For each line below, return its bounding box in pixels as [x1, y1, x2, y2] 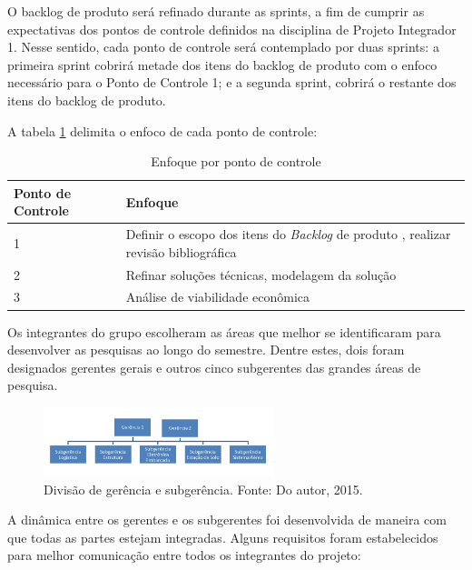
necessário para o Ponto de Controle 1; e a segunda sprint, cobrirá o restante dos [7, 73, 457, 92]
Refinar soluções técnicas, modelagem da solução [125, 265, 397, 284]
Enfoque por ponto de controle [151, 152, 321, 171]
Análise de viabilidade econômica [125, 287, 310, 306]
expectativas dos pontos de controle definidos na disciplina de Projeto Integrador [7, 19, 457, 38]
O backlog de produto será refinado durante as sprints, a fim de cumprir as [7, 2, 425, 20]
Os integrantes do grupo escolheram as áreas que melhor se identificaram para [7, 322, 441, 341]
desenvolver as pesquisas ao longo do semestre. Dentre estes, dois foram [7, 340, 405, 359]
